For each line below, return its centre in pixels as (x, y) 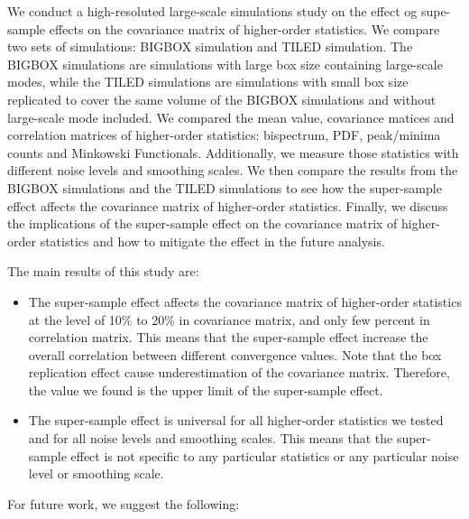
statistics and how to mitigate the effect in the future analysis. (212, 241)
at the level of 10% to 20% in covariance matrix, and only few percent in (229, 319)
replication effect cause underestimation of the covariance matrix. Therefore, (239, 372)
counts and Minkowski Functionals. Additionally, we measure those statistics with (233, 152)
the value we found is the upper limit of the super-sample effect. (206, 389)
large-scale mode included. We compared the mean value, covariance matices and (231, 117)
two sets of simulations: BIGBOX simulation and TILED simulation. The (210, 46)
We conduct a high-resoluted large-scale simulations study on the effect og (212, 11)
